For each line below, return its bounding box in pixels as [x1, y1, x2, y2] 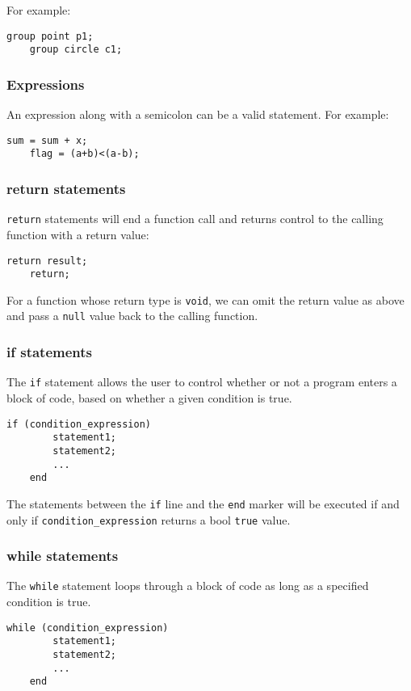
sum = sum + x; [6, 134, 88, 146]
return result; [6, 255, 88, 267]
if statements [6, 342, 93, 362]
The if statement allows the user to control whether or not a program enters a [6, 373, 397, 390]
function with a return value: [6, 225, 149, 242]
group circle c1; [29, 44, 123, 56]
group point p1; [6, 30, 94, 42]
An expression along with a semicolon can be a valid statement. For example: [6, 106, 389, 123]
